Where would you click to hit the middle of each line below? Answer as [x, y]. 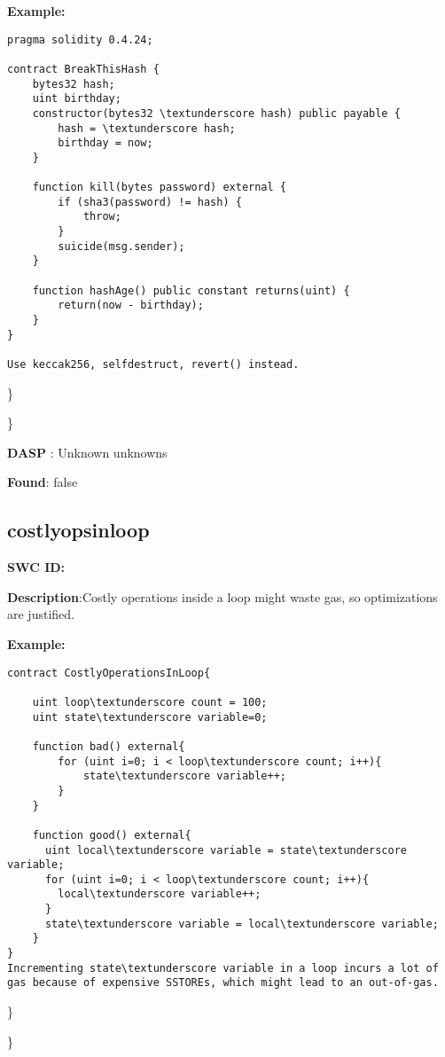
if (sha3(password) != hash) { [150, 202]
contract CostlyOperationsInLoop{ [109, 673]
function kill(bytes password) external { [159, 188]
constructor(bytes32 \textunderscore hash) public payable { [216, 113]
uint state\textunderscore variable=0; [150, 717]
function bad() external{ [109, 746]
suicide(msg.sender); [121, 246]
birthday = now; [105, 143]
